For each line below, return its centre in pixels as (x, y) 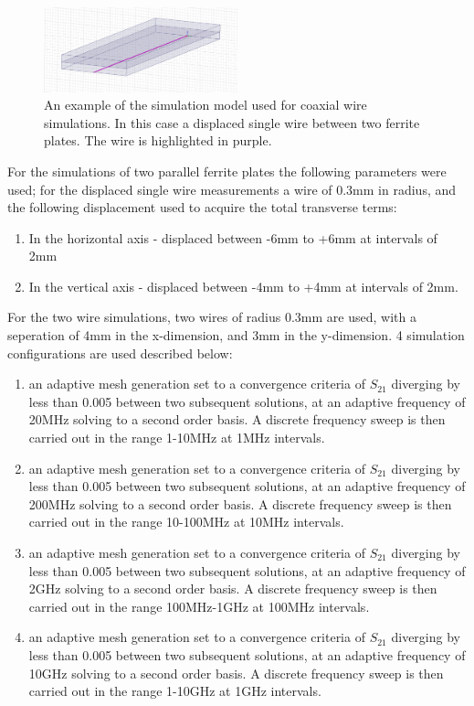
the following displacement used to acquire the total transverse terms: (202, 207)
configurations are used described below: (120, 353)
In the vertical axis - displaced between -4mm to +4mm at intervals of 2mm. (243, 286)
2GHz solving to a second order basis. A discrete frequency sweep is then (233, 588)
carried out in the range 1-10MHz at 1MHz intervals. (177, 438)
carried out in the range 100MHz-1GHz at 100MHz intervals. (199, 606)
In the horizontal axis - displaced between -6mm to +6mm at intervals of (233, 237)
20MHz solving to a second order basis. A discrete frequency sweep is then (237, 419)
